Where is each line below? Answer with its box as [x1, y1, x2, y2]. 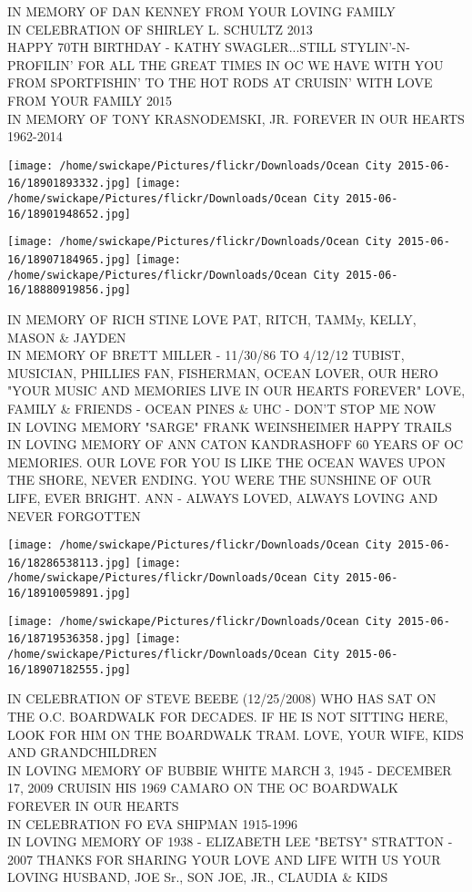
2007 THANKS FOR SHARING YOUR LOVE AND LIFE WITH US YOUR [7, 849, 441, 868]
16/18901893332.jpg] [7, 177, 132, 190]
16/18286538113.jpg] [7, 556, 132, 569]
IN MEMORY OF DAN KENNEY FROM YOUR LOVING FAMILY [7, 2, 396, 20]
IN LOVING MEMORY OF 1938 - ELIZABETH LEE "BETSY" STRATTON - [7, 832, 453, 851]
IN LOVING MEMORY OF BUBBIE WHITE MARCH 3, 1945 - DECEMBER [7, 760, 452, 779]
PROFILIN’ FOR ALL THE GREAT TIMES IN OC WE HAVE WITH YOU [7, 55, 444, 74]
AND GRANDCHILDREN [7, 743, 157, 762]
